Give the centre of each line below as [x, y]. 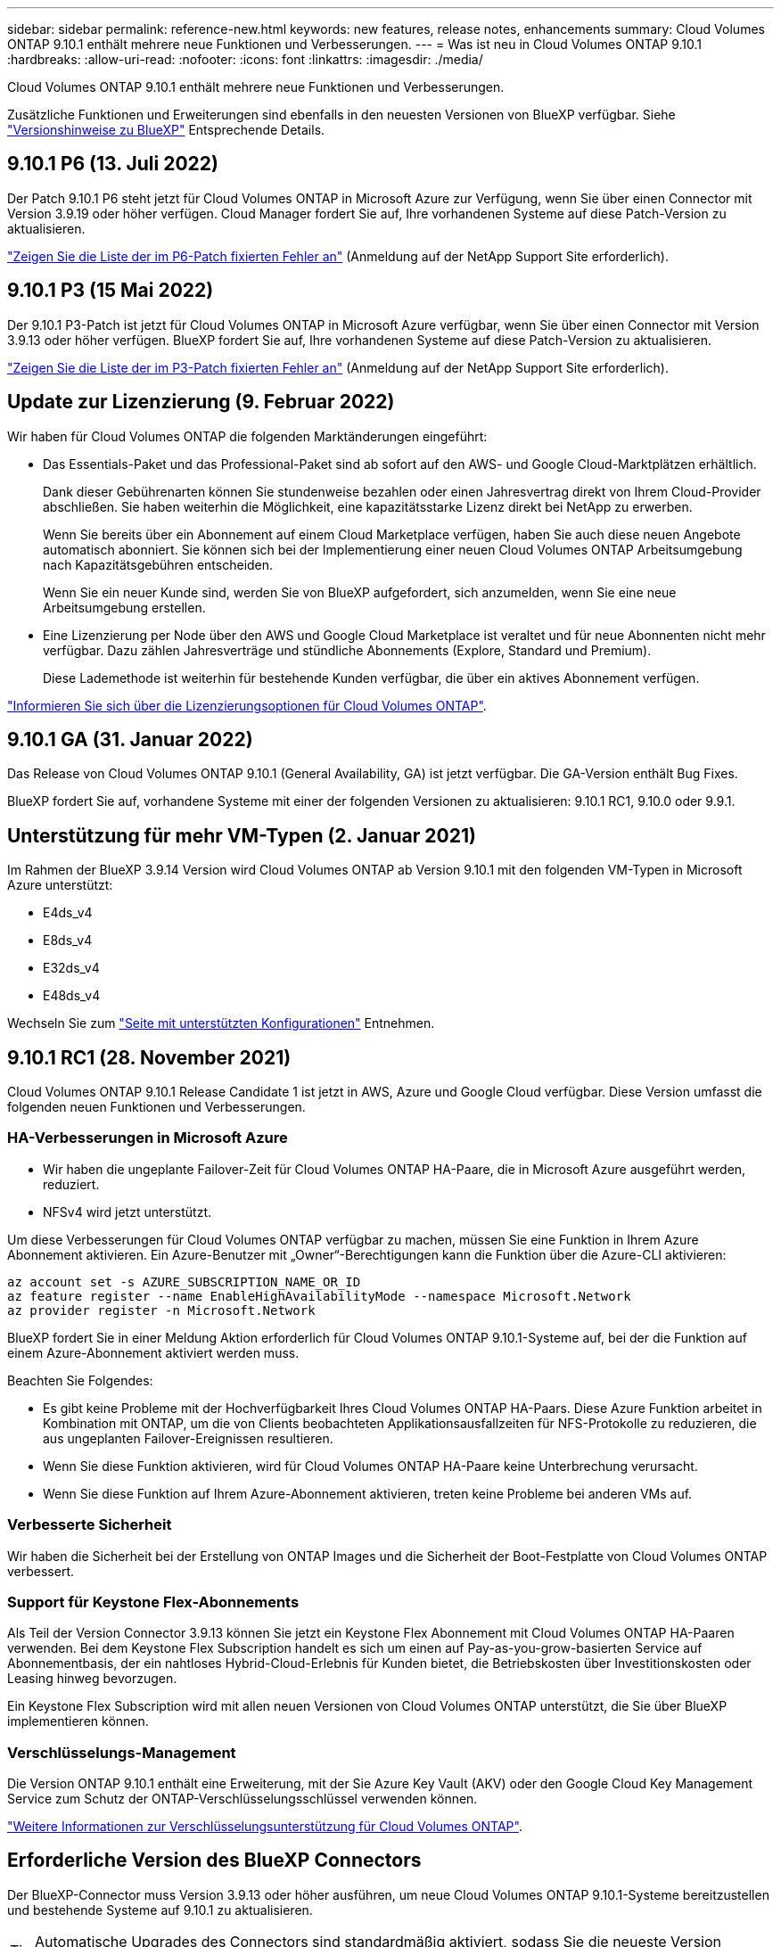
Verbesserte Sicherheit [90, 1525]
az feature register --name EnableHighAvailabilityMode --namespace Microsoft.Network [319, 1296]
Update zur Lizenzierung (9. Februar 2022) [201, 402]
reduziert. [71, 1184]
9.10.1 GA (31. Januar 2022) [130, 739]
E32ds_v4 [71, 968]
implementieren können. [78, 1721]
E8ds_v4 [68, 941]
